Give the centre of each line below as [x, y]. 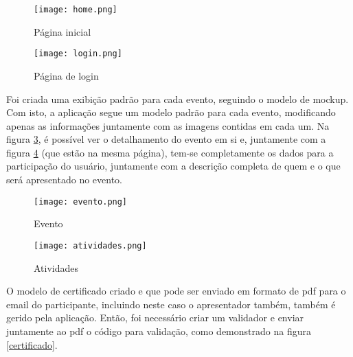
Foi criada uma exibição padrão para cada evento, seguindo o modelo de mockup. [178, 99]
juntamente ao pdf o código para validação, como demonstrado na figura [159, 331]
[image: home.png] [76, 10]
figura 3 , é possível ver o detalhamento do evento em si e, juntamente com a [166, 139]
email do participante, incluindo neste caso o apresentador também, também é [171, 304]
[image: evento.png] [81, 201]
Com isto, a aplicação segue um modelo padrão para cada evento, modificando [171, 112]
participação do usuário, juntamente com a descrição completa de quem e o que [173, 166]
